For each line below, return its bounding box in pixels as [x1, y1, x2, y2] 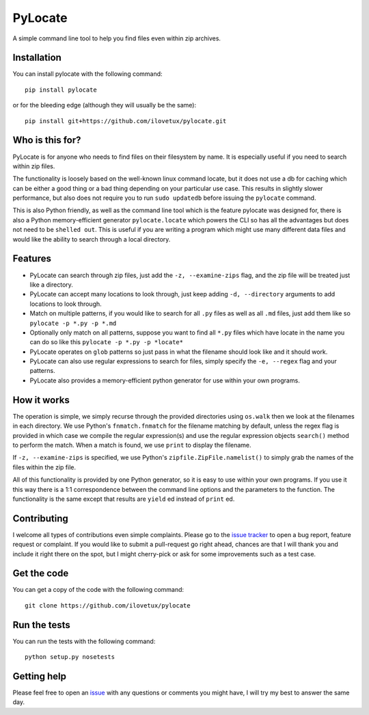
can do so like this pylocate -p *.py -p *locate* [29, 338, 184, 346]
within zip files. [12, 161, 55, 170]
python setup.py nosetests [25, 653, 115, 661]
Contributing [12, 512, 68, 524]
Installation [12, 52, 61, 64]
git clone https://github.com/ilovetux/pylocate [25, 601, 191, 609]
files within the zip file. [12, 463, 77, 471]
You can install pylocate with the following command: [12, 70, 163, 78]
